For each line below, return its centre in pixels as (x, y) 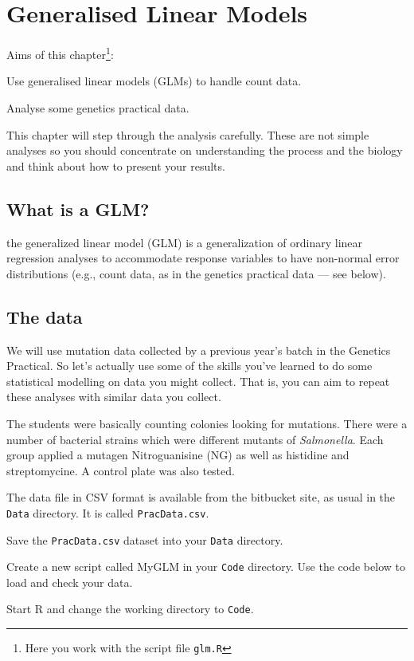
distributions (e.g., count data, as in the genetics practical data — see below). (196, 273)
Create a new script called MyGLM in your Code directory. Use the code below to (206, 567)
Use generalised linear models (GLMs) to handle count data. (154, 81)
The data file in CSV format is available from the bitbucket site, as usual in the (201, 497)
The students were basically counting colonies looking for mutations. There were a (207, 423)
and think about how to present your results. (116, 165)
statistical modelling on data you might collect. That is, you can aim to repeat (198, 381)
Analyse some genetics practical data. (98, 107)
